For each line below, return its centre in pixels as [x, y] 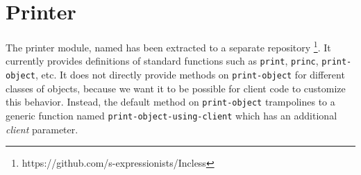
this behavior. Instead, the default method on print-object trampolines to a [170, 102]
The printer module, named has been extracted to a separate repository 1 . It [168, 46]
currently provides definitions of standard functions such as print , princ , [162, 61]
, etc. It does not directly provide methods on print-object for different [190, 75]
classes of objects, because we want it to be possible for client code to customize [176, 88]
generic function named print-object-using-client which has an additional [171, 115]
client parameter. [42, 129]
